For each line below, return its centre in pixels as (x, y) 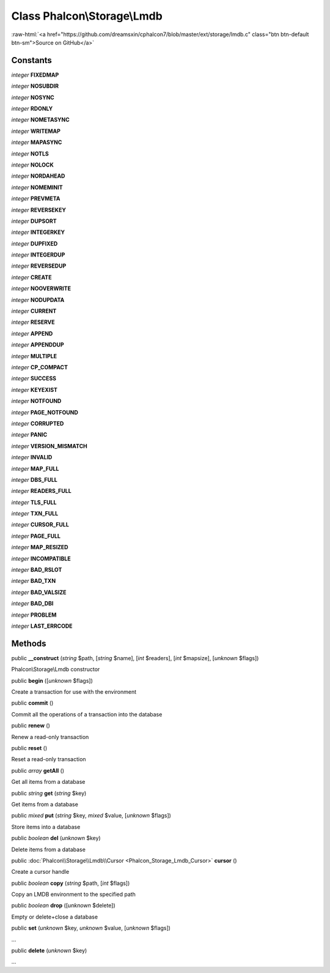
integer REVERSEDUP (39, 266)
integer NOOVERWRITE (41, 288)
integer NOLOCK (33, 165)
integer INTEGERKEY (38, 232)
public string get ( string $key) (49, 793)
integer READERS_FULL (41, 491)
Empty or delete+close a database (54, 917)
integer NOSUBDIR (35, 86)
